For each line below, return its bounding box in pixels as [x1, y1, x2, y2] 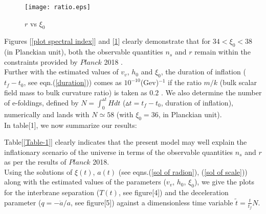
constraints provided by [4, 56, 78, 67]
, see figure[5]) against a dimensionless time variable [71, 197, 233, 207]
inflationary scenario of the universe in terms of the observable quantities [4, 146, 233, 157]
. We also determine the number [161, 87, 262, 97]
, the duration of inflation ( [161, 66, 246, 77]
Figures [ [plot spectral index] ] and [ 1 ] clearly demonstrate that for [4, 36, 211, 46]
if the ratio [168, 77, 202, 88]
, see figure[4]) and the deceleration [118, 187, 229, 198]
